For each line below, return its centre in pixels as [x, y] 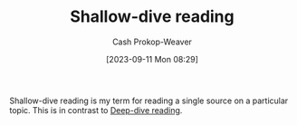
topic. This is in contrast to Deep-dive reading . [96, 110]
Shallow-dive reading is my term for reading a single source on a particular [149, 101]
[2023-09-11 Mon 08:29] [152, 59]
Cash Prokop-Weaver [152, 42]
